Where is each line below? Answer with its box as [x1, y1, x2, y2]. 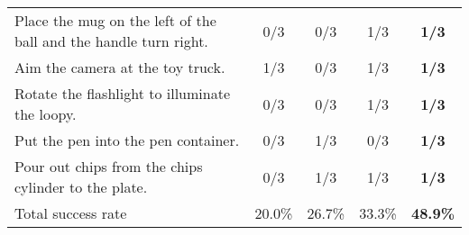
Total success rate [14, 203, 127, 223]
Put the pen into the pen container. [14, 130, 240, 150]
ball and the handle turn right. [14, 31, 208, 51]
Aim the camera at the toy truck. [14, 57, 225, 77]
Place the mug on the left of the [14, 10, 216, 31]
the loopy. [14, 104, 77, 124]
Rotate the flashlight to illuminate [14, 83, 230, 104]
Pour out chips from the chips [14, 156, 203, 176]
